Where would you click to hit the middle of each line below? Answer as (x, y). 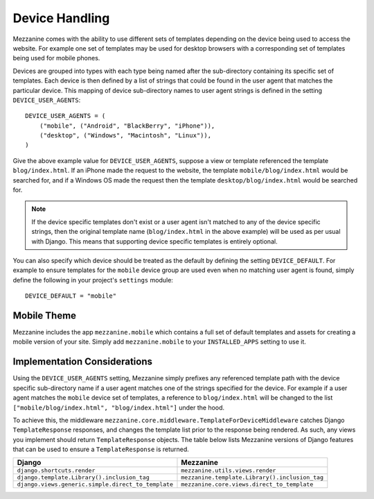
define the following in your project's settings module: (93, 280)
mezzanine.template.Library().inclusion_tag (252, 478)
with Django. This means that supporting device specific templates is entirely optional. (154, 241)
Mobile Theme (44, 315)
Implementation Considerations (82, 362)
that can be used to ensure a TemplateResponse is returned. (101, 449)
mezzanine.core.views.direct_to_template (247, 485)
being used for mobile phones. (56, 58)
